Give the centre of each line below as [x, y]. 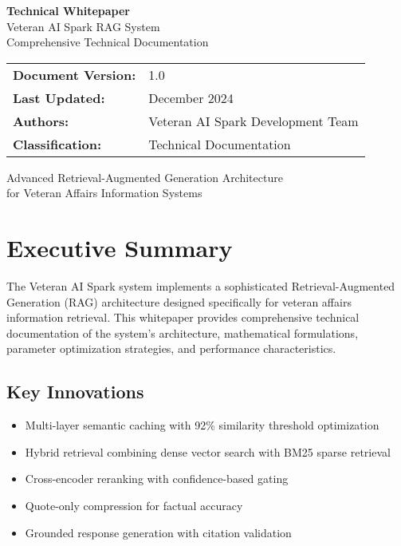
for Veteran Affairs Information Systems [104, 193]
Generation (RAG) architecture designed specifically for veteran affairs [179, 301]
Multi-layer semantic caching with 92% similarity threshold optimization [202, 425]
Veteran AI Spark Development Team [254, 121]
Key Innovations [75, 392]
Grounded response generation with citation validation [158, 532]
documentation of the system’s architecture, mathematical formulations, [183, 332]
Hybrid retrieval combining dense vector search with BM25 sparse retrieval [208, 451]
